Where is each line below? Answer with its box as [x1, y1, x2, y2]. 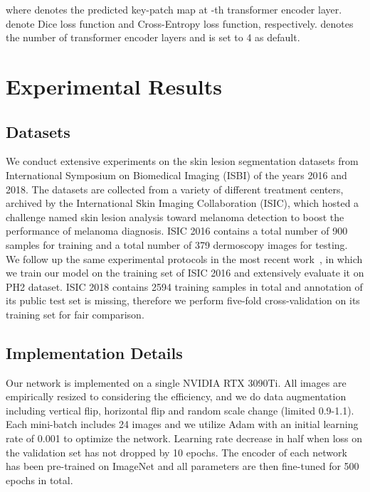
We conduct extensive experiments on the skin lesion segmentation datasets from [6, 154, 359, 169]
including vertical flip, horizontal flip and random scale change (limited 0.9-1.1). [6, 402, 354, 417]
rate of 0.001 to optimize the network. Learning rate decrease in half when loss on [6, 431, 363, 446]
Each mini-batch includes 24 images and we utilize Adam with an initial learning [6, 417, 359, 432]
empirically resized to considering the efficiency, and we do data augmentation [6, 389, 347, 404]
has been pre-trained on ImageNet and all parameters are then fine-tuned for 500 [6, 459, 359, 474]
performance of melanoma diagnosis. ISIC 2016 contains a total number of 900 [6, 223, 348, 238]
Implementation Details [6, 341, 183, 363]
